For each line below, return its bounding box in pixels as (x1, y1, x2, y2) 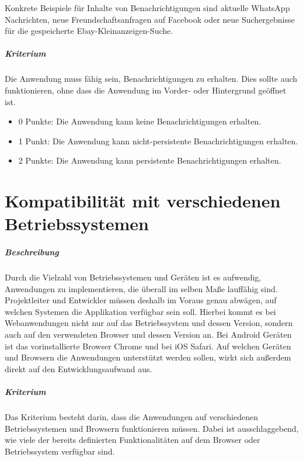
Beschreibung (5, 246, 59, 258)
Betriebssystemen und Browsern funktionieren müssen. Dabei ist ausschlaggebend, (5, 422, 299, 434)
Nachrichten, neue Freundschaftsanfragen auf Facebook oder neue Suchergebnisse (5, 13, 295, 25)
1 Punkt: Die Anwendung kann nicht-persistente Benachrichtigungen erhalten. (18, 134, 298, 147)
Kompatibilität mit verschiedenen (5, 189, 281, 213)
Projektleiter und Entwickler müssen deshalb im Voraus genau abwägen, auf (5, 294, 277, 306)
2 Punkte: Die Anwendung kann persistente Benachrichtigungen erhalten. (18, 154, 281, 167)
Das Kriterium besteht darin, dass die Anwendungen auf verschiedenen (5, 410, 258, 422)
